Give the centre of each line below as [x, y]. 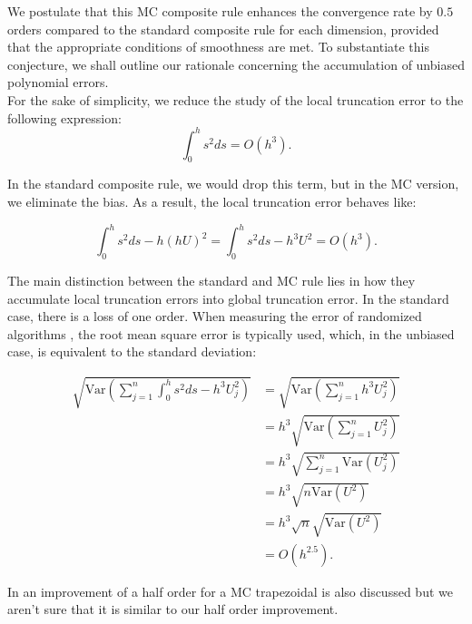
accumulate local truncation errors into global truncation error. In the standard [228, 298]
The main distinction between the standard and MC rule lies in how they [211, 280]
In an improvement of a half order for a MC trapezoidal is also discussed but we [230, 591]
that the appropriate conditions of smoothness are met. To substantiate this [218, 47]
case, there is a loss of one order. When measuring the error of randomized [215, 316]
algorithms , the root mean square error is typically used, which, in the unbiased [231, 333]
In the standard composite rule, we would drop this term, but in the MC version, [233, 184]
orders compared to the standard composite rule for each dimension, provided [223, 29]
